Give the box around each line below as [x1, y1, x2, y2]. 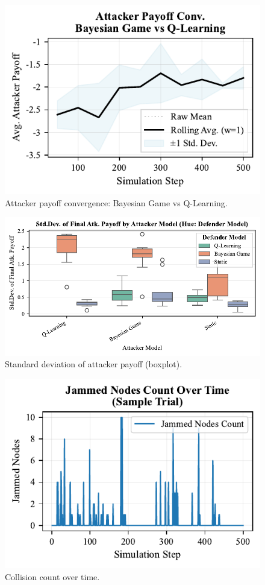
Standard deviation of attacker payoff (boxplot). [5, 358, 182, 370]
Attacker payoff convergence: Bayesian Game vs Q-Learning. [5, 196, 228, 209]
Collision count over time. [5, 570, 100, 583]
